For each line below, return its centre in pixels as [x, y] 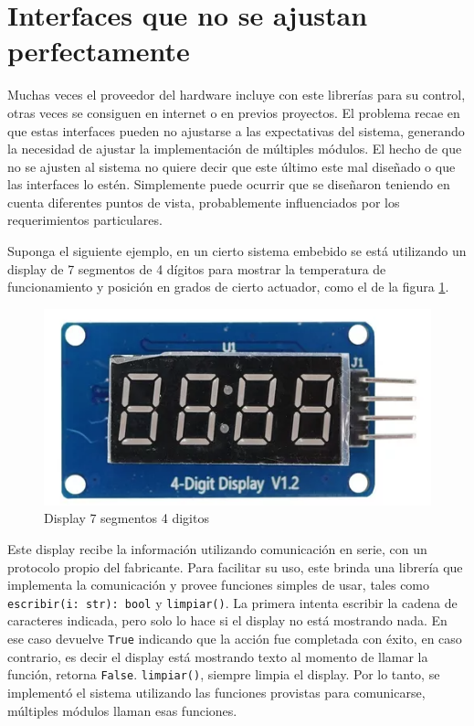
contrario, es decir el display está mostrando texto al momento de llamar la [218, 656]
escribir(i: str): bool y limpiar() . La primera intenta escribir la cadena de [232, 602]
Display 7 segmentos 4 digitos [126, 518]
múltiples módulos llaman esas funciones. [122, 710]
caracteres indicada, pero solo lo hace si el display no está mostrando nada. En [227, 620]
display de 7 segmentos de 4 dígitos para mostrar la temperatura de [197, 268]
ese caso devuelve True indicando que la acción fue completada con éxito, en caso [235, 639]
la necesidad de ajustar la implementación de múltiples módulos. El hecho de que [235, 149]
